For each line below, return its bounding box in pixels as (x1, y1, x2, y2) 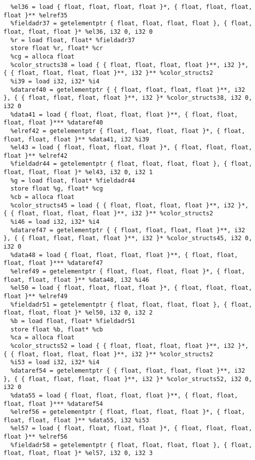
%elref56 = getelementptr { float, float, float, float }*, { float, (10, 408, 245, 416)
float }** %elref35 (3, 11, 67, 19)
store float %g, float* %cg (10, 185, 103, 193)
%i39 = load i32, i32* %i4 (10, 77, 100, 85)
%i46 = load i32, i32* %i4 (10, 218, 100, 226)
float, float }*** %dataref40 (3, 119, 103, 127)
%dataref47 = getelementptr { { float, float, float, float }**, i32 (10, 226, 245, 234)
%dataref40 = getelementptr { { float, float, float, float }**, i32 (10, 86, 245, 93)
